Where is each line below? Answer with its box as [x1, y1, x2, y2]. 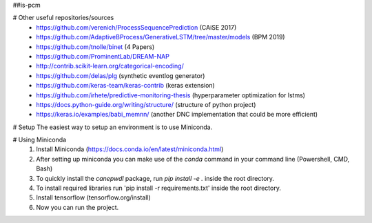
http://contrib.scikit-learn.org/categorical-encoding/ [36, 62, 184, 70]
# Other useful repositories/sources [12, 14, 114, 22]
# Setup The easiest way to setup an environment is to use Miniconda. [12, 123, 213, 131]
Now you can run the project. [36, 203, 119, 211]
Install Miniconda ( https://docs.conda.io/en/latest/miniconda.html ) [36, 145, 224, 153]
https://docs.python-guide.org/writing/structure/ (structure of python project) [36, 100, 256, 108]
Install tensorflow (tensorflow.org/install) [36, 193, 151, 202]
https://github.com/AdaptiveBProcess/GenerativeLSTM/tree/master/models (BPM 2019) [36, 33, 285, 41]
